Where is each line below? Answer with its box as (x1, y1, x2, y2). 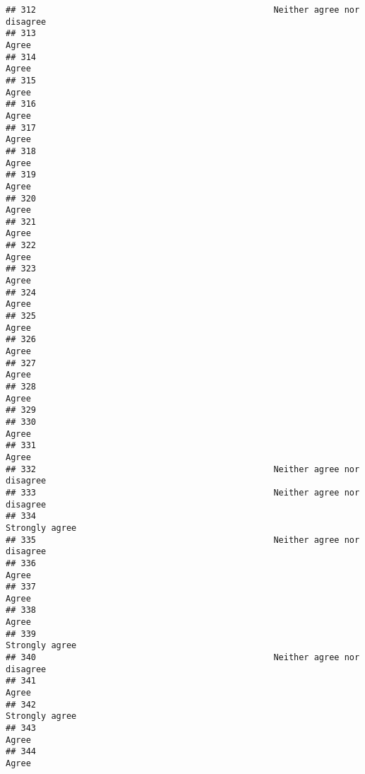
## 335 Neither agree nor (6, 534, 360, 545)
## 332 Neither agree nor (6, 464, 360, 474)
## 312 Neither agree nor (6, 5, 360, 15)
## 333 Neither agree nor (6, 487, 360, 498)
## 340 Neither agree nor (6, 652, 360, 663)
